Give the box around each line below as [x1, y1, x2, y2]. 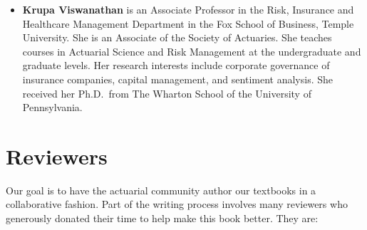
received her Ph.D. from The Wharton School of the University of [22, 85, 311, 100]
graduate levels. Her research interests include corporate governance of [22, 58, 330, 73]
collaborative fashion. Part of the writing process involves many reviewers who [6, 197, 348, 211]
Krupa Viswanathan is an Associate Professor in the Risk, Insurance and [22, 2, 354, 16]
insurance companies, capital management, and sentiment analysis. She [22, 71, 333, 86]
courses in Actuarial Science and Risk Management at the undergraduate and [22, 43, 361, 58]
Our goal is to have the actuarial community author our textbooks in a [6, 182, 316, 197]
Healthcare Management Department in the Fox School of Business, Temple [22, 16, 354, 31]
